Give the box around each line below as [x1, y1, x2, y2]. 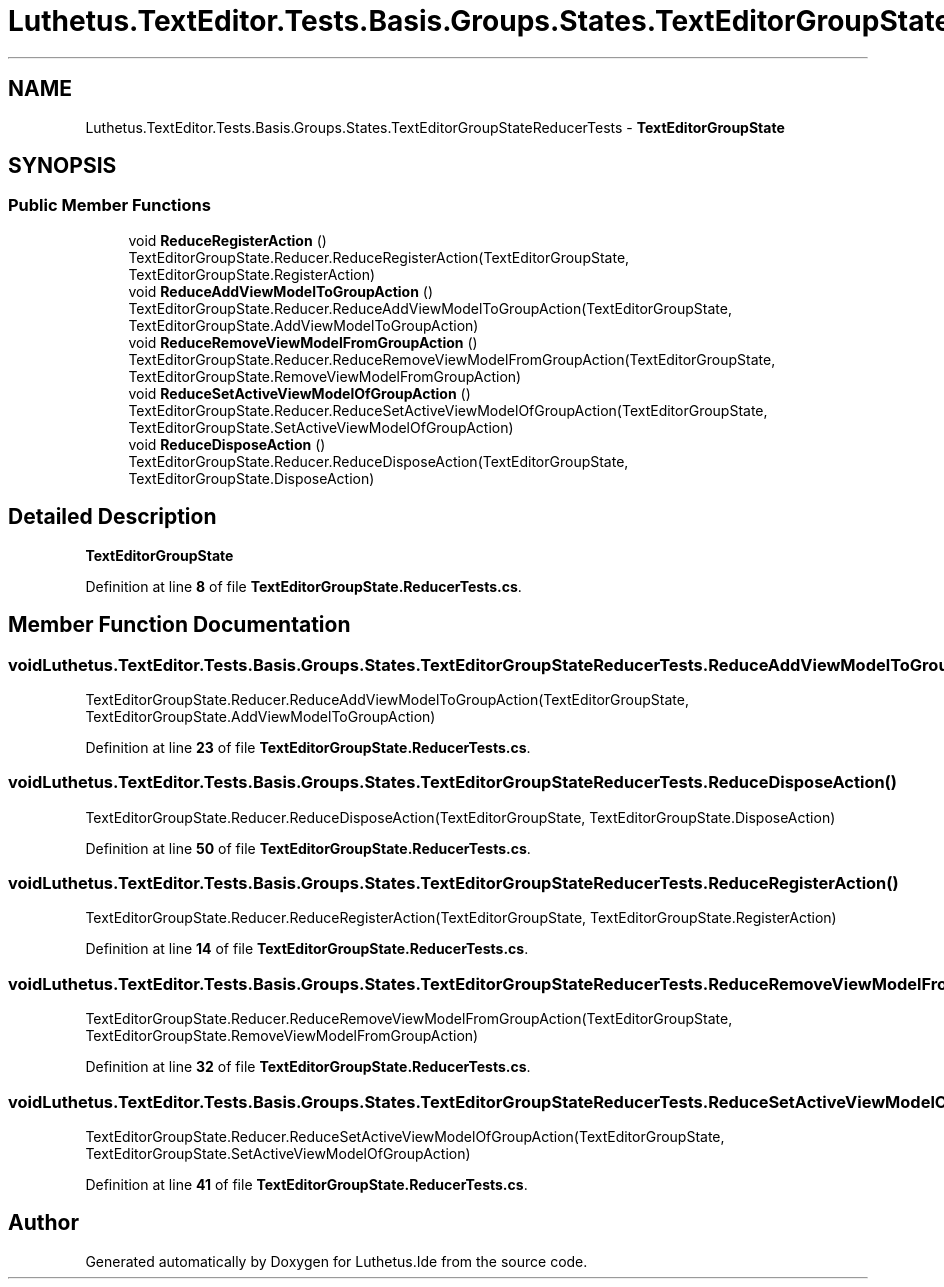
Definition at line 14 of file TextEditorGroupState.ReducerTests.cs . [85, 940, 529, 958]
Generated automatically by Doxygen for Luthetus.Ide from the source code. [85, 1252, 588, 1270]
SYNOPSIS [8, 153, 117, 179]
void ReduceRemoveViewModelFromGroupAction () [128, 333, 478, 351]
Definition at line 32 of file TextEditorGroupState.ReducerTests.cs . [85, 1058, 531, 1076]
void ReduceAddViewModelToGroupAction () [128, 282, 434, 300]
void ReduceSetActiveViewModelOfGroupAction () [128, 384, 471, 402]
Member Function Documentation [8, 612, 351, 638]
